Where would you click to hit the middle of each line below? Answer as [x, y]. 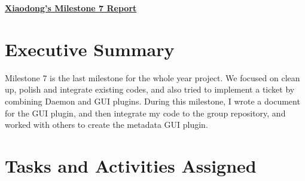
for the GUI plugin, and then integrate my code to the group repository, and [145, 113]
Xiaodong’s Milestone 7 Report [71, 8]
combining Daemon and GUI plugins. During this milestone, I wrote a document [152, 101]
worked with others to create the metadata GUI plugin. [106, 125]
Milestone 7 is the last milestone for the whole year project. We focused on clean [152, 77]
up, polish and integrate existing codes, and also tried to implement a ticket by [150, 89]
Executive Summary [90, 49]
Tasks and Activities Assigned [131, 165]
